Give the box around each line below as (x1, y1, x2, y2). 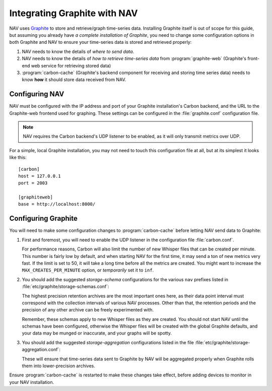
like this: (9, 154, 27, 161)
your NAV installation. (9, 379, 54, 385)
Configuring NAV (9, 90, 64, 98)
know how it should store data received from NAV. (22, 77, 126, 83)
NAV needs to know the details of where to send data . (22, 48, 134, 54)
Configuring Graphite (9, 214, 78, 223)
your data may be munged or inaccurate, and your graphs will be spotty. (22, 330, 172, 336)
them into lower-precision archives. (22, 363, 96, 369)
